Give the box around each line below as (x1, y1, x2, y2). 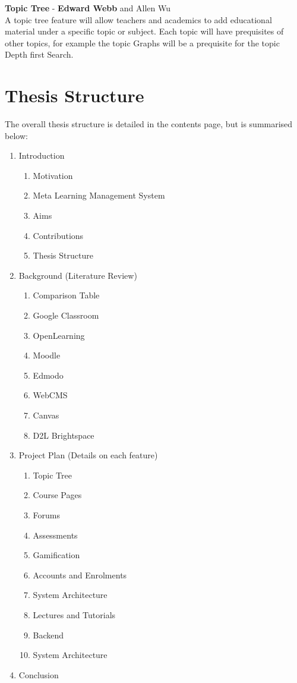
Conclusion (18, 668, 59, 681)
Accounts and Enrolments (33, 568, 127, 581)
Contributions (33, 229, 84, 241)
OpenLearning (33, 329, 85, 341)
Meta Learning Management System (33, 189, 165, 202)
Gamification (33, 549, 80, 561)
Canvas (33, 409, 59, 421)
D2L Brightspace (33, 429, 94, 441)
